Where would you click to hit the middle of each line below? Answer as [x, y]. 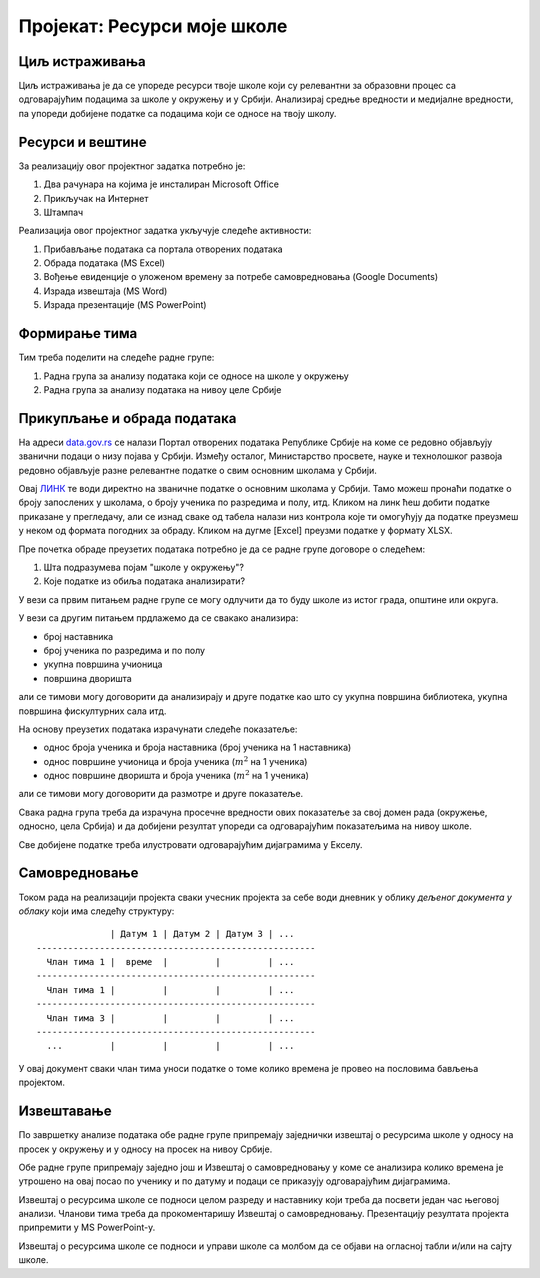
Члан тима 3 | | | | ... [170, 1018]
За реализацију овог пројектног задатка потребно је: [132, 166]
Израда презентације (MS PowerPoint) [125, 305]
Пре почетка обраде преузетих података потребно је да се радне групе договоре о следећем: [222, 549]
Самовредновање [78, 873]
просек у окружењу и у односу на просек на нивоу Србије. [145, 1149]
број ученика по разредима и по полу [124, 650]
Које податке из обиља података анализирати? [144, 581]
